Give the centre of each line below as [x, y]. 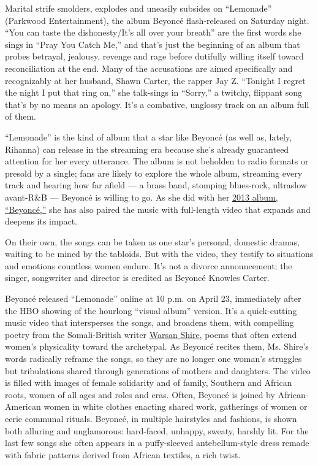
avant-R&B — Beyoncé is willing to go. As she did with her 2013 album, [142, 197]
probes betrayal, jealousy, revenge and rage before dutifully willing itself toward [154, 56]
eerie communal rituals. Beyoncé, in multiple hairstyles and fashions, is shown [151, 418]
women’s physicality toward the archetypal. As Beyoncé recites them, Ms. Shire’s [157, 346]
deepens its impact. [41, 221]
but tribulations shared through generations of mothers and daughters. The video [158, 370]
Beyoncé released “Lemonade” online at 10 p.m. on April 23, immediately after [153, 298]
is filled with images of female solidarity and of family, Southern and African [149, 382]
